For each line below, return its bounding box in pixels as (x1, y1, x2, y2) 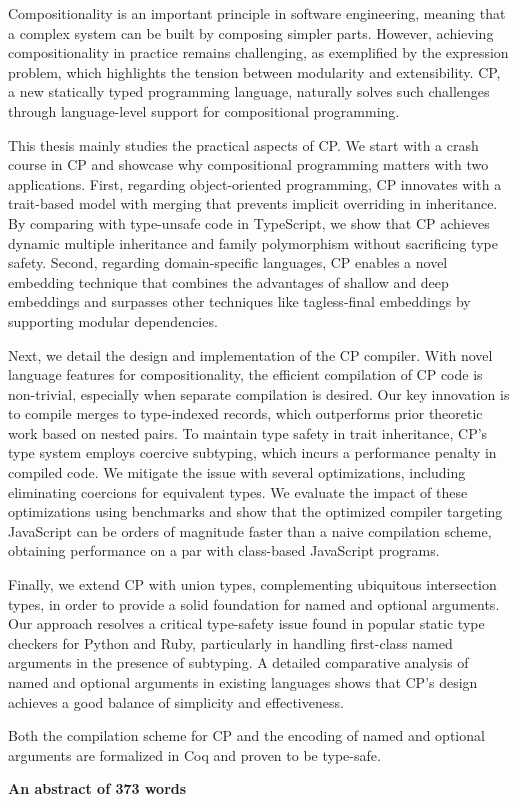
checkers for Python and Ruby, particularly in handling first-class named (8, 632, 453, 653)
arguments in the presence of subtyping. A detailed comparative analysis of (8, 652, 469, 673)
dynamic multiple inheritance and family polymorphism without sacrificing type (8, 232, 498, 253)
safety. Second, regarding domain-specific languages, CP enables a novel (8, 252, 448, 273)
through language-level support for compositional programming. (8, 100, 400, 121)
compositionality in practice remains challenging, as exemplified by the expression (8, 42, 509, 63)
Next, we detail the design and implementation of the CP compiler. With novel (8, 344, 493, 365)
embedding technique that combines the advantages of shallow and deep (8, 271, 449, 292)
